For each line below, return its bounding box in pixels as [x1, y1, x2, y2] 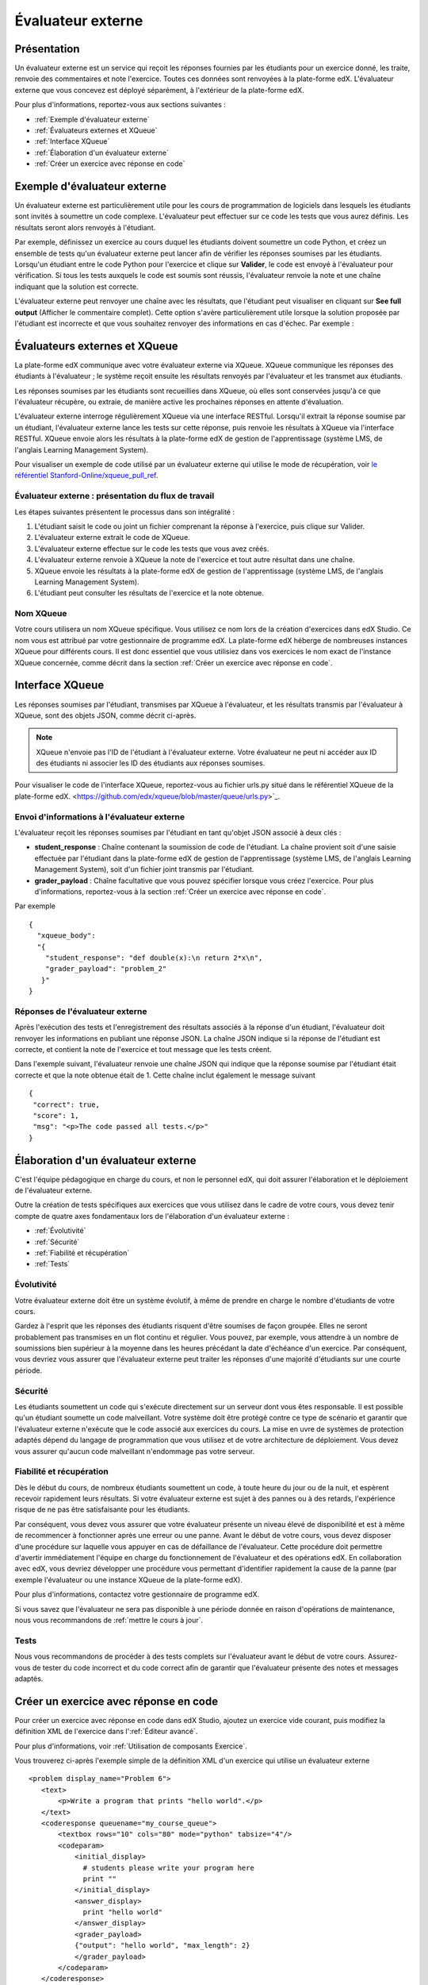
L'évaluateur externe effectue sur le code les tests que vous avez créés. [34, 544, 269, 553]
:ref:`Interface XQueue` [34, 137, 110, 146]
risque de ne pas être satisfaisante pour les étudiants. [14, 1505, 190, 1514]
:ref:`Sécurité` [34, 1237, 80, 1247]
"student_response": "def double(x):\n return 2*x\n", [44, 953, 263, 962]
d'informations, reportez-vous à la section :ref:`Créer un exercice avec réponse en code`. [34, 886, 327, 896]
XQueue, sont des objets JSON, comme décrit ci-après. [14, 711, 197, 720]
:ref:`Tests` [34, 1259, 71, 1269]
